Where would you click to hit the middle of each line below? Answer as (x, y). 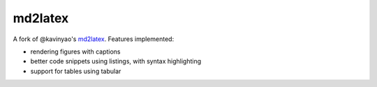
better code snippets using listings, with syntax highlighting (116, 61)
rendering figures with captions (76, 52)
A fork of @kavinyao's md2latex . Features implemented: (94, 39)
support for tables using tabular (76, 71)
